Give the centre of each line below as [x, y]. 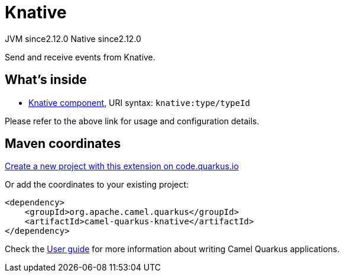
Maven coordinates [63, 144]
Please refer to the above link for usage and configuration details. [132, 121]
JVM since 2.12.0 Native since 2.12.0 [73, 38]
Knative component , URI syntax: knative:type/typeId [139, 102]
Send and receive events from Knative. [80, 57]
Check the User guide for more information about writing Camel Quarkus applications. [172, 249]
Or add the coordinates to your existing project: [97, 185]
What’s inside [46, 80]
